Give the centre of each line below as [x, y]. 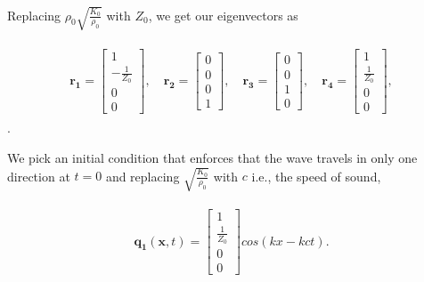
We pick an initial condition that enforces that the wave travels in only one [212, 158]
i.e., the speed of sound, [316, 176]
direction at [39, 176]
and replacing [143, 176]
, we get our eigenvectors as [223, 15]
